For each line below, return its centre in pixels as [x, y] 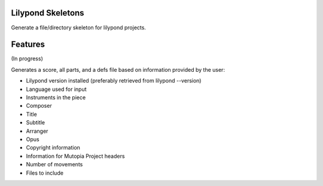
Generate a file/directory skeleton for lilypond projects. [79, 28]
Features [28, 45]
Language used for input [56, 89]
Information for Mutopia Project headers [75, 156]
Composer [39, 106]
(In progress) [27, 59]
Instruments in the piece [56, 97]
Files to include [45, 173]
